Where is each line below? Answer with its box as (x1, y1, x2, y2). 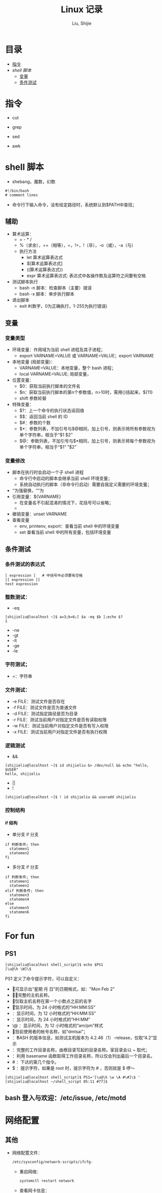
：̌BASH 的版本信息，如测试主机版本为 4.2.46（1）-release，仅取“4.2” (12, 1035, 153, 1041)
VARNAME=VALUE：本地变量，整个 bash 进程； (19, 365, 116, 371)
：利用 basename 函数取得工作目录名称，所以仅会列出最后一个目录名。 (12, 1053, 155, 1059)
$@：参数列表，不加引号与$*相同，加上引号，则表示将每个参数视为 (19, 438, 156, 444)
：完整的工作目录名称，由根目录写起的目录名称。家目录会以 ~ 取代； (12, 1047, 150, 1053)
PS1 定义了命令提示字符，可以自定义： (5, 976, 82, 982)
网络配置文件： (12, 1150, 42, 1156)
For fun (5, 930, 35, 941)
